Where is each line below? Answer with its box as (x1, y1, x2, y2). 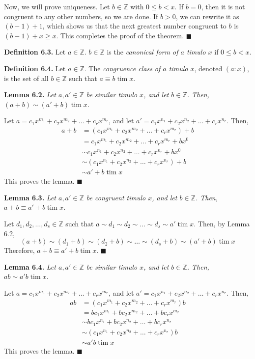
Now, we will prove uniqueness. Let (4, 1, 110, 11)
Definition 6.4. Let (4, 63, 66, 73)
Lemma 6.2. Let (4, 89, 56, 100)
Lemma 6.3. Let (4, 192, 56, 202)
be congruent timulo (86, 192, 146, 202)
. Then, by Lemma (194, 218, 250, 228)
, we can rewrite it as (175, 11, 239, 21)
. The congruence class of (84, 63, 161, 73)
